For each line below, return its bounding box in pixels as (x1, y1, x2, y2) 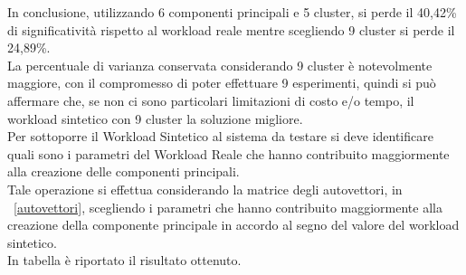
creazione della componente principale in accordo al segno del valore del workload (7, 215, 460, 234)
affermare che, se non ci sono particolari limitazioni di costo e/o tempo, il (7, 90, 414, 109)
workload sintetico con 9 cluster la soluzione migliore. (7, 109, 303, 128)
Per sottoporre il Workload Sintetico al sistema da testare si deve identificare (7, 127, 433, 146)
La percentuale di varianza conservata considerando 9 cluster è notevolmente (7, 55, 433, 74)
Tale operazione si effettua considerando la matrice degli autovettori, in (7, 179, 403, 198)
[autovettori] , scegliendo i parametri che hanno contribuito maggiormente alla (14, 197, 442, 216)
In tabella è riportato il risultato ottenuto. (7, 251, 242, 270)
